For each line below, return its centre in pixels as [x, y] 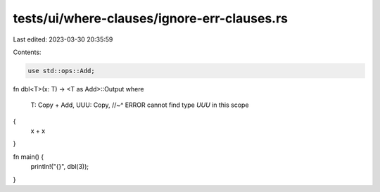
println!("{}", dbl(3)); [60, 167]
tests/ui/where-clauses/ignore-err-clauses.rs [151, 18]
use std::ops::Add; [61, 71]
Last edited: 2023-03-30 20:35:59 [63, 39]
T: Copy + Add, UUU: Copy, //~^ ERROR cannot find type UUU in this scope [140, 105]
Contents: [27, 52]
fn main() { [28, 156]
